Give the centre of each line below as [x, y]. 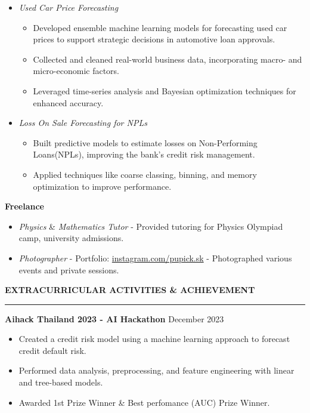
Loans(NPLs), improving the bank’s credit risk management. [144, 154]
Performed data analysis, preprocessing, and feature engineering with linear [156, 370]
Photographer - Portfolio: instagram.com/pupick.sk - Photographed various [155, 258]
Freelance [24, 206]
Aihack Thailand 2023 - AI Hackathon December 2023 [114, 318]
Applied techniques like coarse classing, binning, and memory [145, 174]
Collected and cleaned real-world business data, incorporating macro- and [168, 59]
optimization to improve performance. [102, 186]
